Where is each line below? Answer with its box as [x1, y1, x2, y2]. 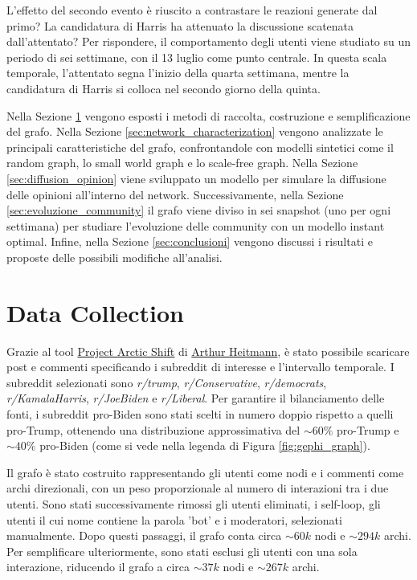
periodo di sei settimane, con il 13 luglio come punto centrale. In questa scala [6, 48, 387, 65]
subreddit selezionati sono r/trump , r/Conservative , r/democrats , [6, 374, 327, 390]
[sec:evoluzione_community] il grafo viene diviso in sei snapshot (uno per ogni [6, 202, 391, 219]
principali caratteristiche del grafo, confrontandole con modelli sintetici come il [6, 138, 394, 155]
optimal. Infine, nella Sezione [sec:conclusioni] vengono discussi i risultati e [6, 233, 373, 250]
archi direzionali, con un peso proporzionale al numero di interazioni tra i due [6, 480, 389, 496]
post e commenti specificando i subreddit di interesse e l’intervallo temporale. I [6, 358, 395, 375]
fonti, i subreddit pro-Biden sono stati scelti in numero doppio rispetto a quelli [6, 406, 394, 422]
